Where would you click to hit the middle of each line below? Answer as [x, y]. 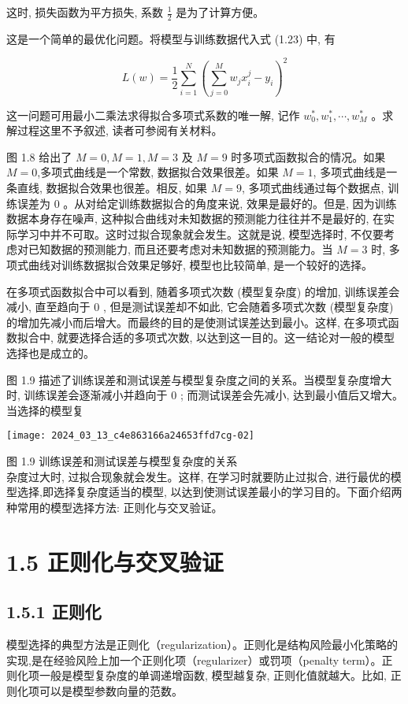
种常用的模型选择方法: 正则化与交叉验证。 [115, 507]
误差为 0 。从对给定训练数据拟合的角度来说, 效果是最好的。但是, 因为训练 [207, 203]
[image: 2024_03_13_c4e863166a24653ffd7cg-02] [130, 436]
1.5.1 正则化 [54, 611]
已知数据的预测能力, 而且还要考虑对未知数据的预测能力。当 [180, 249]
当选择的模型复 [45, 410]
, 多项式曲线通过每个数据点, [313, 188]
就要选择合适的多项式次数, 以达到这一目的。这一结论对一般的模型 [226, 337]
